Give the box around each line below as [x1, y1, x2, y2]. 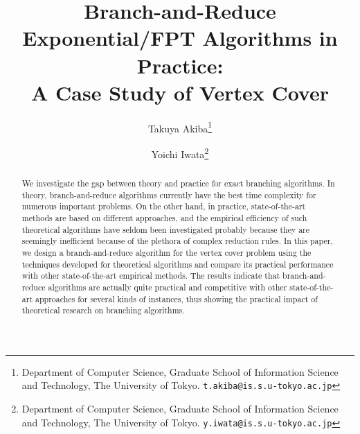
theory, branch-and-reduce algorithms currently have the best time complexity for [21, 189, 316, 200]
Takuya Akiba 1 [147, 119, 213, 135]
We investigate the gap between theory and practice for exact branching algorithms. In [21, 177, 335, 189]
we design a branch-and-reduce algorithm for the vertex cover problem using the [21, 246, 312, 258]
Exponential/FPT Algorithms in [22, 24, 338, 52]
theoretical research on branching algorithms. [21, 304, 185, 316]
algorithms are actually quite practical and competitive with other [48, 281, 287, 293]
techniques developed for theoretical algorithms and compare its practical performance [21, 258, 334, 270]
